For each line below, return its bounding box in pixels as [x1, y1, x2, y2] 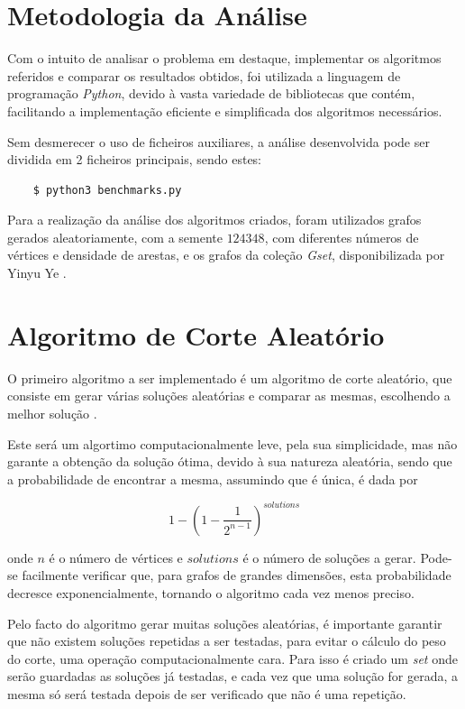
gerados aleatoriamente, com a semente [7, 227, 223, 246]
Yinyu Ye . [7, 263, 67, 282]
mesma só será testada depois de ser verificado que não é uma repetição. [7, 685, 406, 703]
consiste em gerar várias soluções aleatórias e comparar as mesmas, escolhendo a [7, 386, 451, 405]
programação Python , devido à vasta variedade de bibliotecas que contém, [7, 84, 415, 103]
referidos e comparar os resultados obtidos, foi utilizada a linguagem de [7, 66, 401, 85]
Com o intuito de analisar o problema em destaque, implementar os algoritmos [7, 49, 442, 68]
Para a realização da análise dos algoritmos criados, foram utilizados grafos [7, 210, 422, 229]
